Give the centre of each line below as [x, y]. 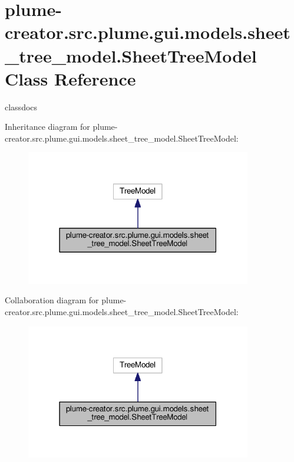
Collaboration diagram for [52, 300]
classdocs [21, 107]
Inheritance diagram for [47, 127]
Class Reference [70, 78]
